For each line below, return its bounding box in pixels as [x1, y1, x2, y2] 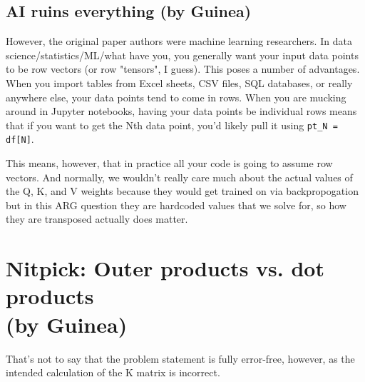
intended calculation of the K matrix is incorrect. [6, 365, 220, 380]
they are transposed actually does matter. [6, 211, 188, 226]
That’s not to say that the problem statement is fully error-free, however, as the [6, 351, 355, 366]
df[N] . [6, 131, 34, 146]
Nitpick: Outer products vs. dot [6, 253, 324, 283]
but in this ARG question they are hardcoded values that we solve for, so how [6, 197, 346, 212]
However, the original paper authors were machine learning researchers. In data [6, 34, 352, 49]
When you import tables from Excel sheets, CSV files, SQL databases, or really [6, 75, 353, 90]
